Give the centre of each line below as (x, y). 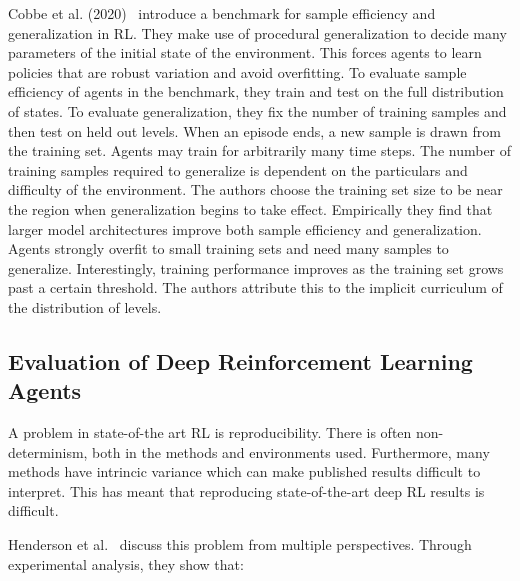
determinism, (48, 451)
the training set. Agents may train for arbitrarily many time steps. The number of (260, 150)
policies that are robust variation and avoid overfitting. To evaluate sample (237, 71)
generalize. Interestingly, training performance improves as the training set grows (256, 267)
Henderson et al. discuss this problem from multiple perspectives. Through (240, 544)
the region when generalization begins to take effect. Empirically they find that (250, 208)
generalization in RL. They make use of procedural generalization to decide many (257, 32)
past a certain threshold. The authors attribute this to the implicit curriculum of (255, 287)
